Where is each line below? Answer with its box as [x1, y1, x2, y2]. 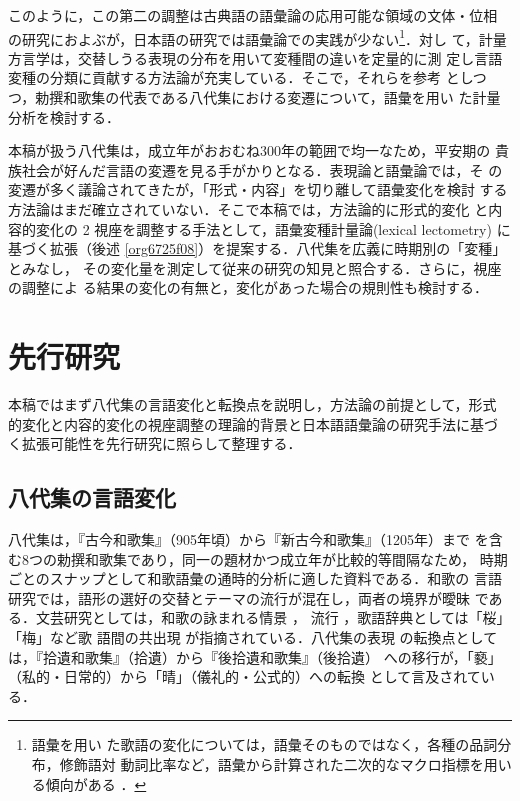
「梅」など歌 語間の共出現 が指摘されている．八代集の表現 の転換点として [8, 627, 498, 648]
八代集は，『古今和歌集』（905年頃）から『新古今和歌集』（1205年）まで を [8, 529, 489, 550]
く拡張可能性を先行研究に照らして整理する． [8, 433, 302, 454]
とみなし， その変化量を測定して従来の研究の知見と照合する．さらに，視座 [8, 257, 502, 278]
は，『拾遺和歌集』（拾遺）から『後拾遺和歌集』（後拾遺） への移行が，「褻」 [8, 646, 502, 667]
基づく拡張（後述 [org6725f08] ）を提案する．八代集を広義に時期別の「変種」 [8, 238, 507, 259]
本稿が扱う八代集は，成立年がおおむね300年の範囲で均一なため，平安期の [8, 140, 491, 161]
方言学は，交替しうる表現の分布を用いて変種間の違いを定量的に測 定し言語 [8, 47, 503, 68]
